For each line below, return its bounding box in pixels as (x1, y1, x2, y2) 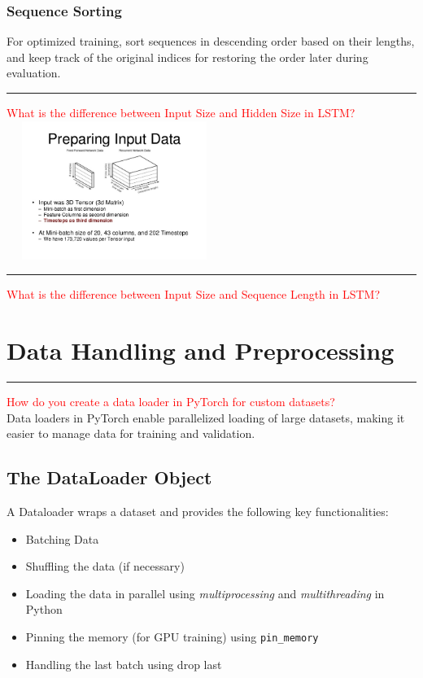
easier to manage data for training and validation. (7, 425, 255, 442)
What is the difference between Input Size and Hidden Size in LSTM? (7, 104, 355, 120)
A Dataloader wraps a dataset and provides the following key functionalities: (7, 502, 389, 519)
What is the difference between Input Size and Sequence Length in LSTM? (7, 286, 380, 303)
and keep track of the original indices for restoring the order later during (7, 48, 368, 65)
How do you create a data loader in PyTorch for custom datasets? (7, 392, 335, 409)
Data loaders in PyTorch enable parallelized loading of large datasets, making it (7, 409, 405, 426)
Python (25, 601, 63, 618)
